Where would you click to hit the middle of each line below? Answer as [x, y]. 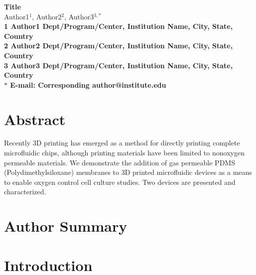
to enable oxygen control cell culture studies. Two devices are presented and [120, 182]
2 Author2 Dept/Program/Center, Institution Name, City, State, [119, 46]
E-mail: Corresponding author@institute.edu [88, 84]
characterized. [25, 192]
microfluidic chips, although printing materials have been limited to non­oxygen [124, 153]
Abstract [35, 119]
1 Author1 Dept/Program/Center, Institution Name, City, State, [119, 26]
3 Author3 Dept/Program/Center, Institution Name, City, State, [119, 65]
